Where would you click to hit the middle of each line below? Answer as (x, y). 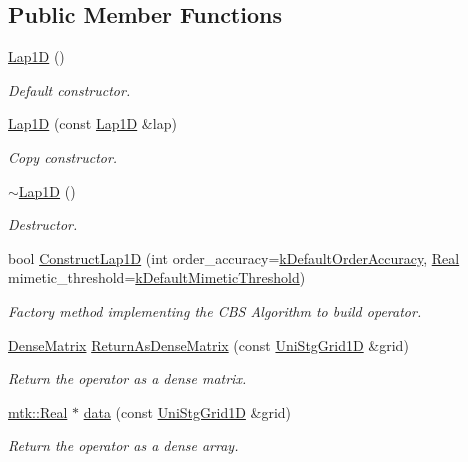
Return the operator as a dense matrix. (127, 378)
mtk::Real (38, 411)
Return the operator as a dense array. (123, 445)
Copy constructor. (63, 156)
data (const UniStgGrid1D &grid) (187, 411)
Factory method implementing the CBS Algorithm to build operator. (215, 310)
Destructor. (43, 224)
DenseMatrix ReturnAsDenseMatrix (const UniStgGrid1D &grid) (208, 344)
